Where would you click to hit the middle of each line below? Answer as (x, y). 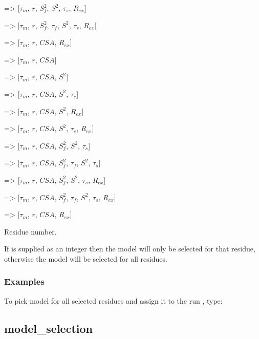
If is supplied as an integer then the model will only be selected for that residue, (130, 249)
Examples (24, 281)
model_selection (48, 328)
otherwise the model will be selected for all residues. (86, 258)
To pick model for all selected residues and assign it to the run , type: (113, 300)
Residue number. (30, 231)
